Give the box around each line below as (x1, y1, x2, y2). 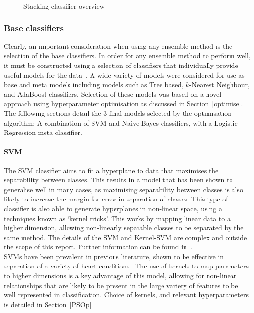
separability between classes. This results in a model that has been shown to (4, 175, 233, 185)
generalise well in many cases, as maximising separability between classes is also (4, 184, 243, 194)
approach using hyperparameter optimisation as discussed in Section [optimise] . (4, 98, 243, 109)
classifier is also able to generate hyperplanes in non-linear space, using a (4, 203, 222, 213)
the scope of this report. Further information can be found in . (4, 242, 192, 252)
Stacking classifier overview (23, 1, 105, 11)
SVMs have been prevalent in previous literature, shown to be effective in (4, 251, 224, 261)
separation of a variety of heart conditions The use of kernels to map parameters (4, 261, 249, 271)
